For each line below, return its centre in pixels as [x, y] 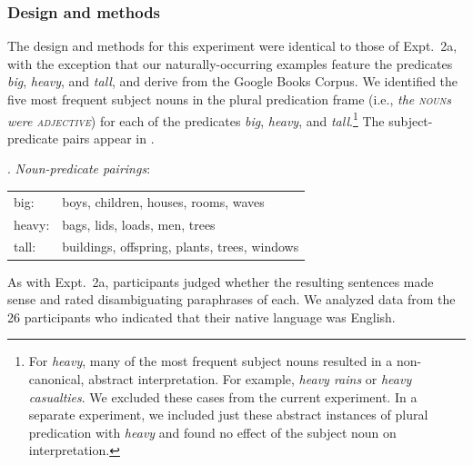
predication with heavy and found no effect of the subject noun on [212, 432]
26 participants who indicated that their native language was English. [201, 317]
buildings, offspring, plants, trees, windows [181, 247]
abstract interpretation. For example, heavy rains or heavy [250, 378]
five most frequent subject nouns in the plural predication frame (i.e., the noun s [229, 99]
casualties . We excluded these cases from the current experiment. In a [223, 396]
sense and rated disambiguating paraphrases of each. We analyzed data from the [231, 299]
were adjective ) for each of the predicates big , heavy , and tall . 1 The [196, 119]
